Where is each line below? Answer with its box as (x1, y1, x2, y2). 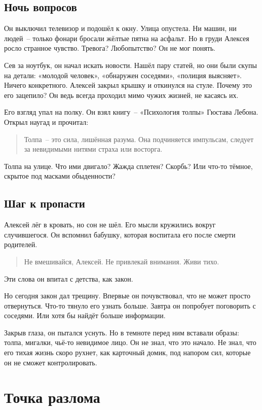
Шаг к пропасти (4, 195, 85, 211)
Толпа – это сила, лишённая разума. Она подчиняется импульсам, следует (24, 133, 254, 144)
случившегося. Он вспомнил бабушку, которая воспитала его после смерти (4, 229, 236, 240)
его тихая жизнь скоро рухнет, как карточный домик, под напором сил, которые (4, 347, 251, 358)
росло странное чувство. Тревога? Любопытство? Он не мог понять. (4, 43, 215, 53)
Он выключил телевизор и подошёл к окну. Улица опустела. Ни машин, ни (4, 23, 237, 33)
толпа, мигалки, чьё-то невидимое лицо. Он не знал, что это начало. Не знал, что (4, 337, 256, 348)
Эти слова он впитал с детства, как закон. (4, 273, 133, 284)
